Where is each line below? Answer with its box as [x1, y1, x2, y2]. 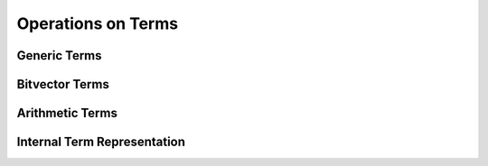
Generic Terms [16, 48, 103, 63]
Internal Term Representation [16, 134, 185, 150]
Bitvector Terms [16, 77, 110, 92]
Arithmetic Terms [16, 106, 117, 121]
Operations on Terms [16, 14, 179, 33]
